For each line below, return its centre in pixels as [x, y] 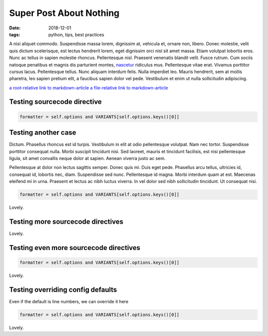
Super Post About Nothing [64, 13]
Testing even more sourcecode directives [75, 248]
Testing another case [43, 132]
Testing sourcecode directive [55, 102]
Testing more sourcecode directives [66, 221]
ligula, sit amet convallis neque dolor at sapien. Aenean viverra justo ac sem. [87, 158]
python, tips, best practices [76, 34]
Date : [15, 28]
